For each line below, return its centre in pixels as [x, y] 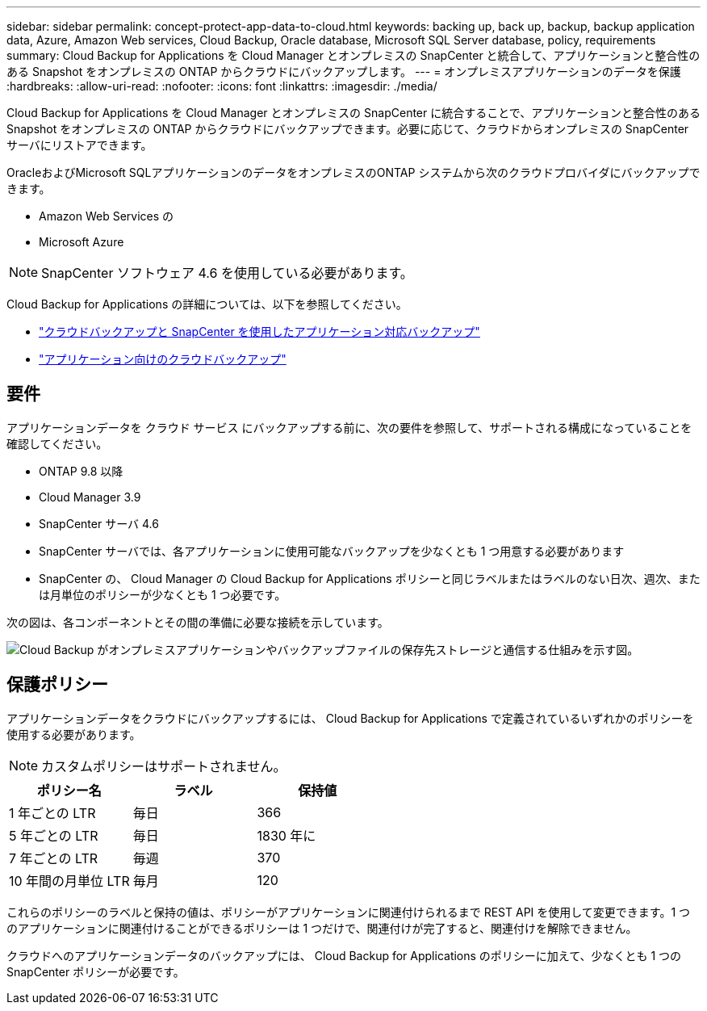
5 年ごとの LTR [54, 835]
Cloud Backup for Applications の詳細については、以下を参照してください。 [207, 304]
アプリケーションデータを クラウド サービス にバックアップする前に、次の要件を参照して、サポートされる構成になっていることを [349, 427]
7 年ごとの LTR [54, 858]
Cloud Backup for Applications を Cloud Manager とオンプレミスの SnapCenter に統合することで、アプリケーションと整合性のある [353, 113]
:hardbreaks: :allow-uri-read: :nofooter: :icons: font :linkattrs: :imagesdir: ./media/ [222, 86]
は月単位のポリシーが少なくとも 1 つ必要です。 [163, 594]
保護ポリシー [57, 685]
